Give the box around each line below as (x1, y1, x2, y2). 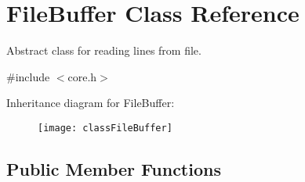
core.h (67, 68, 97, 84)
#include (6, 68, 50, 84)
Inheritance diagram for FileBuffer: (6, 95, 175, 111)
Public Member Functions (6, 156, 221, 180)
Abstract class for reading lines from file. (6, 42, 202, 59)
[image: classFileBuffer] (38, 122, 172, 134)
